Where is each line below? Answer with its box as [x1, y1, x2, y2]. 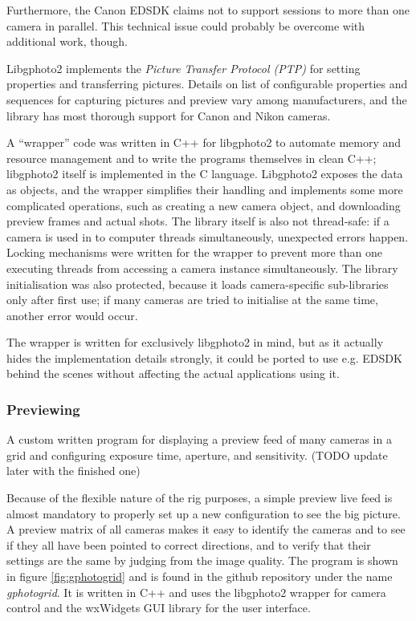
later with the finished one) [6, 462, 141, 479]
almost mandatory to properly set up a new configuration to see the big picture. [6, 505, 401, 522]
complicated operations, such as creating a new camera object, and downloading [6, 197, 401, 213]
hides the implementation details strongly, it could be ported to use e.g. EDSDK [6, 349, 402, 366]
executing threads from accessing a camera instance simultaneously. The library [6, 259, 398, 276]
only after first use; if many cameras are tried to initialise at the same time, [6, 291, 378, 308]
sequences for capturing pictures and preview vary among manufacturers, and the [6, 91, 407, 108]
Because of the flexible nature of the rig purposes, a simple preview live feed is [6, 489, 393, 506]
